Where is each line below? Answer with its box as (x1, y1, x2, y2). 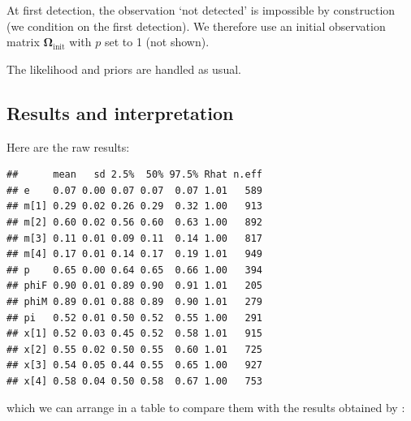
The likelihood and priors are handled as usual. (6, 60, 241, 77)
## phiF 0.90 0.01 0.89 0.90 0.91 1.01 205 (6, 280, 262, 292)
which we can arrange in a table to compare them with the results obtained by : (6, 399, 405, 416)
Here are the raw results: (6, 138, 130, 155)
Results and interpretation (6, 100, 234, 125)
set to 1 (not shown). (104, 33, 210, 50)
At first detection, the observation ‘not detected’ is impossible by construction (6, 2, 396, 18)
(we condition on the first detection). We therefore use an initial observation (6, 17, 386, 34)
